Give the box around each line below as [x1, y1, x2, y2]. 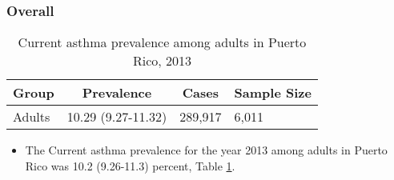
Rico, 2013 [132, 51, 192, 70]
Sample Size [234, 83, 312, 102]
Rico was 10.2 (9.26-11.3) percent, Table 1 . [25, 157, 235, 174]
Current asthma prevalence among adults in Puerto [18, 33, 307, 52]
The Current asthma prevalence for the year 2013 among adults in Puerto [25, 142, 388, 158]
